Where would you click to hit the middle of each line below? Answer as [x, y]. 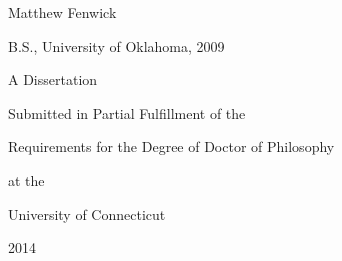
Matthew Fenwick [62, 12]
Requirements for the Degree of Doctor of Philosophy [171, 146]
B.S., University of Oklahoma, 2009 [116, 45]
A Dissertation [53, 79]
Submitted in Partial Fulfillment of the [127, 112]
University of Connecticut [87, 213]
